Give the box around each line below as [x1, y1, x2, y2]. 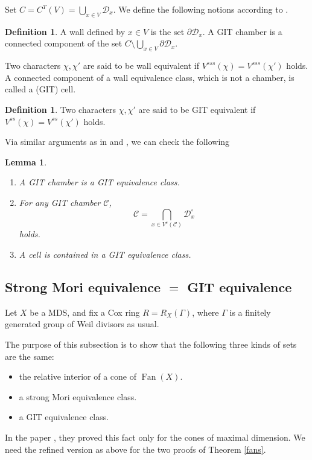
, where [192, 305, 219, 318]
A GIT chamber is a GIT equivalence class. [19, 176, 180, 188]
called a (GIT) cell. [5, 83, 76, 95]
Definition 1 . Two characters [5, 103, 116, 115]
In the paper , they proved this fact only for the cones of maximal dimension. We [5, 431, 305, 444]
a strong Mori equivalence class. [19, 390, 137, 403]
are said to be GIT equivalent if [138, 103, 256, 115]
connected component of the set [5, 37, 123, 50]
